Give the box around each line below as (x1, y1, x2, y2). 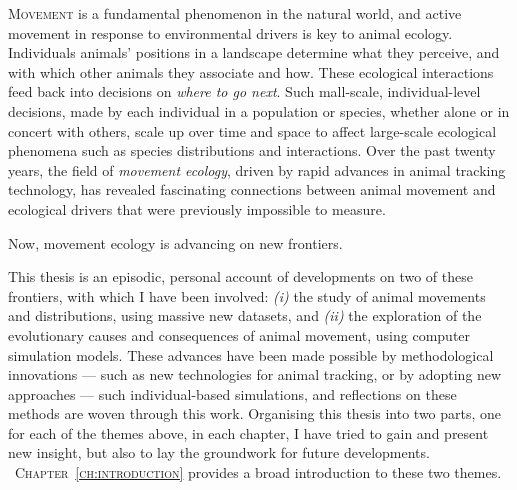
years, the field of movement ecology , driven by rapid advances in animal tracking (8, 159, 506, 180)
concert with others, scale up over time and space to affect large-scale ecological (8, 120, 497, 141)
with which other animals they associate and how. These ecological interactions (8, 61, 494, 82)
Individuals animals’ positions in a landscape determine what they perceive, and (8, 42, 500, 63)
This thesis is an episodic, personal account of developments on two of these (8, 266, 473, 287)
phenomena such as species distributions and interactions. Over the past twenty (8, 140, 496, 161)
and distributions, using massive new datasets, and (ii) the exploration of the (8, 305, 482, 326)
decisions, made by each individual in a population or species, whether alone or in (8, 100, 510, 121)
